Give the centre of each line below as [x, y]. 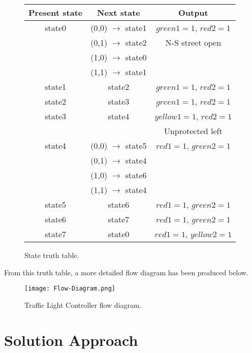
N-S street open [193, 42]
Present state [56, 12]
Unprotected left [193, 131]
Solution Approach [71, 340]
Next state [118, 12]
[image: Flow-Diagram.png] [70, 289]
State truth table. [52, 255]
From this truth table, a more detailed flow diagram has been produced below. [126, 272]
